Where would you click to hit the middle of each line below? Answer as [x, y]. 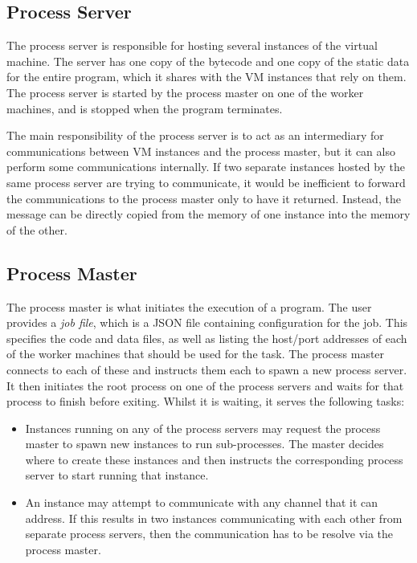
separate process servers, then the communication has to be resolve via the [209, 534]
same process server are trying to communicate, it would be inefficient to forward [206, 182]
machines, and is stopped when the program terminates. [145, 108]
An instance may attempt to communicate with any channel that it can [202, 502]
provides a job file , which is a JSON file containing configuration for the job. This [207, 322]
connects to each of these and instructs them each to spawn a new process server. [207, 369]
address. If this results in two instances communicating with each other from [214, 518]
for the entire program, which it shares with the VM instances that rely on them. [206, 77]
